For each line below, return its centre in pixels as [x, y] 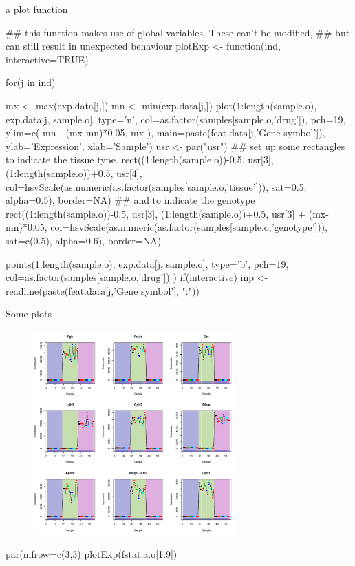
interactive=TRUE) [47, 59]
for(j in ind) [31, 82]
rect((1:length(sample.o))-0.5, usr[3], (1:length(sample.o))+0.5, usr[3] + [156, 213]
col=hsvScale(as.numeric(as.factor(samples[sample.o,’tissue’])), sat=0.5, [156, 186]
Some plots [29, 314]
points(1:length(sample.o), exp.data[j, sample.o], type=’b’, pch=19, [147, 263]
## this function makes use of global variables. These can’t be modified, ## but [178, 32]
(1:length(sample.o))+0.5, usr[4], [74, 172]
